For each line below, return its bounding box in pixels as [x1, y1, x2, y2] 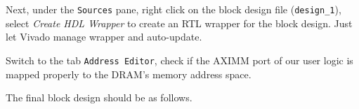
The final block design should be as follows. [6, 90, 192, 105]
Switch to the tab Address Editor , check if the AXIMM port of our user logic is [6, 52, 353, 67]
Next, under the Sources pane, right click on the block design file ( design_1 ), [6, 2, 341, 16]
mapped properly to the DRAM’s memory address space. [6, 66, 252, 81]
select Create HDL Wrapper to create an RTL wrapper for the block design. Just [6, 15, 353, 30]
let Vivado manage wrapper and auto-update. [6, 29, 202, 44]
